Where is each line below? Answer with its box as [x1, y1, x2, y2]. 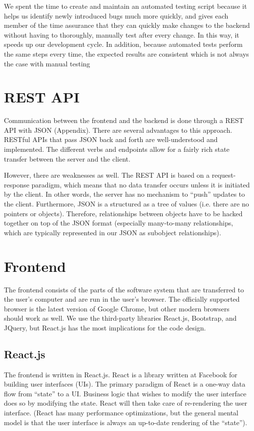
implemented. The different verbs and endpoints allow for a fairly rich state [4, 144, 230, 154]
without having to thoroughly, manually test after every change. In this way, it [4, 29, 239, 40]
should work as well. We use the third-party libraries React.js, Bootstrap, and [4, 313, 237, 323]
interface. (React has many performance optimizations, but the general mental [4, 408, 238, 418]
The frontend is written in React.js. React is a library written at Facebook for [4, 369, 237, 379]
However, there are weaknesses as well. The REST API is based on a [4, 170, 210, 180]
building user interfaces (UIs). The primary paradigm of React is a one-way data [4, 379, 246, 389]
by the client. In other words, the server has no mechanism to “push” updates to [4, 189, 245, 199]
